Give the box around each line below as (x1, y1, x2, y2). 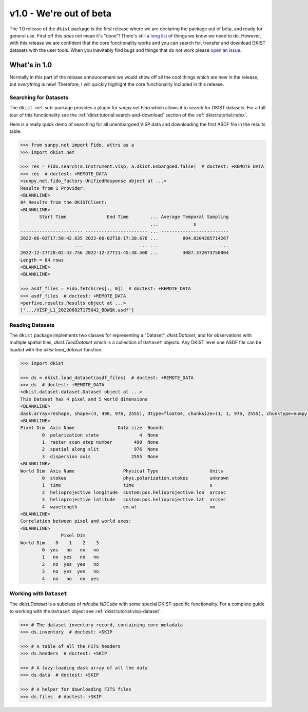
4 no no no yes (42, 576, 100, 582)
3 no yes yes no (42, 568, 100, 575)
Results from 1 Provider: (20, 185, 86, 191)
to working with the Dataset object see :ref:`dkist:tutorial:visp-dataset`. (9, 608, 162, 614)
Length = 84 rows (20, 257, 64, 263)
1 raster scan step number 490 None (42, 439, 159, 445)
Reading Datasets (9, 321, 55, 328)
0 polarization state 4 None (42, 432, 159, 438)
